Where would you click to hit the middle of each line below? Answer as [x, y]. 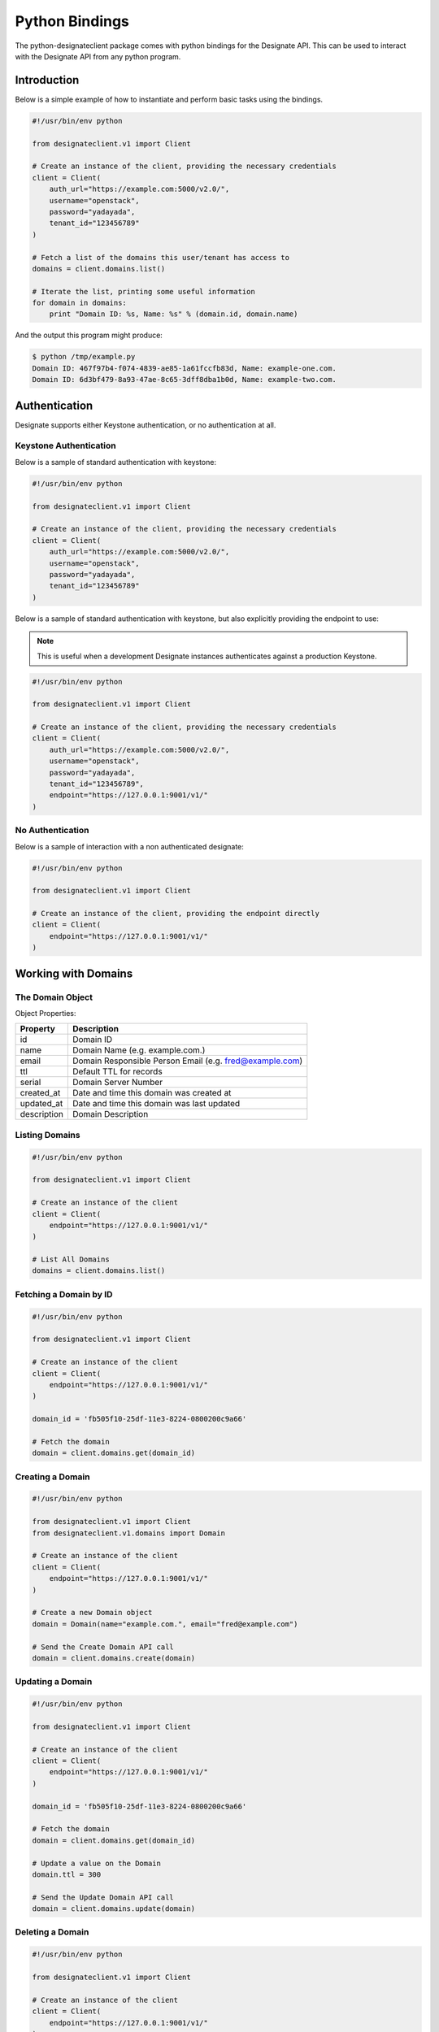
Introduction [47, 80]
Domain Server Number [117, 1083]
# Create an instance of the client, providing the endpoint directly [176, 914]
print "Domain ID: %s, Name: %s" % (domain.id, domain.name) [174, 314]
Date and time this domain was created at [152, 1093]
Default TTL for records [117, 1071]
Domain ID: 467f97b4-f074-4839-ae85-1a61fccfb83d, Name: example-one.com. [185, 368]
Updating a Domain [54, 1682]
